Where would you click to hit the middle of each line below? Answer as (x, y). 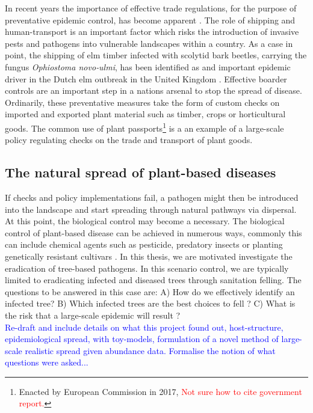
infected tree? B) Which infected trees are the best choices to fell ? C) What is (150, 303)
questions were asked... (47, 362)
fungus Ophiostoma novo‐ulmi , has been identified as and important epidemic (148, 66)
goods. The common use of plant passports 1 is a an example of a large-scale (144, 127)
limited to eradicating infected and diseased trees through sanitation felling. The (153, 280)
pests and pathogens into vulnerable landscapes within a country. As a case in (149, 43)
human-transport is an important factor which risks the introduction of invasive (152, 32)
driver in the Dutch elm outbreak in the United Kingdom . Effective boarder (146, 78)
